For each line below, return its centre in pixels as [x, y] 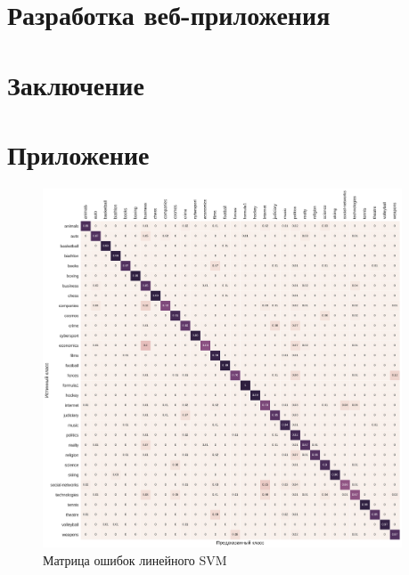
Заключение [76, 84]
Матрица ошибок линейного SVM [135, 559]
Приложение [78, 154]
